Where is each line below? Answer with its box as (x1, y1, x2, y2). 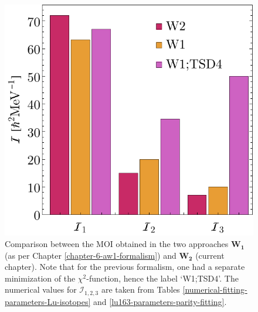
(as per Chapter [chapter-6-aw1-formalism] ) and (5, 249, 176, 261)
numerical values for (5, 283, 77, 296)
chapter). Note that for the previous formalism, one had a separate (5, 260, 245, 273)
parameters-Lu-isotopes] (5, 295, 91, 307)
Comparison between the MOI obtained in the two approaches (5, 238, 229, 250)
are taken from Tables (101, 283, 180, 296)
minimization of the (5, 272, 76, 284)
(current (195, 249, 225, 261)
